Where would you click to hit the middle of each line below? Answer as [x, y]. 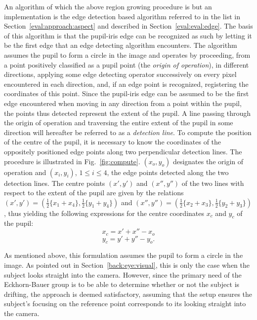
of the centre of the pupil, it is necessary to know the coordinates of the [113, 142]
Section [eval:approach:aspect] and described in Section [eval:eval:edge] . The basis [128, 26]
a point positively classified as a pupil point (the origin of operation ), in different [127, 64]
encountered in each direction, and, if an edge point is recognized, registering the [126, 84]
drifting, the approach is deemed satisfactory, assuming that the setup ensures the [128, 294]
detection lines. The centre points [55, 183]
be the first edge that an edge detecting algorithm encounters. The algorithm [121, 45]
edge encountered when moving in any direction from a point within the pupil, [123, 103]
